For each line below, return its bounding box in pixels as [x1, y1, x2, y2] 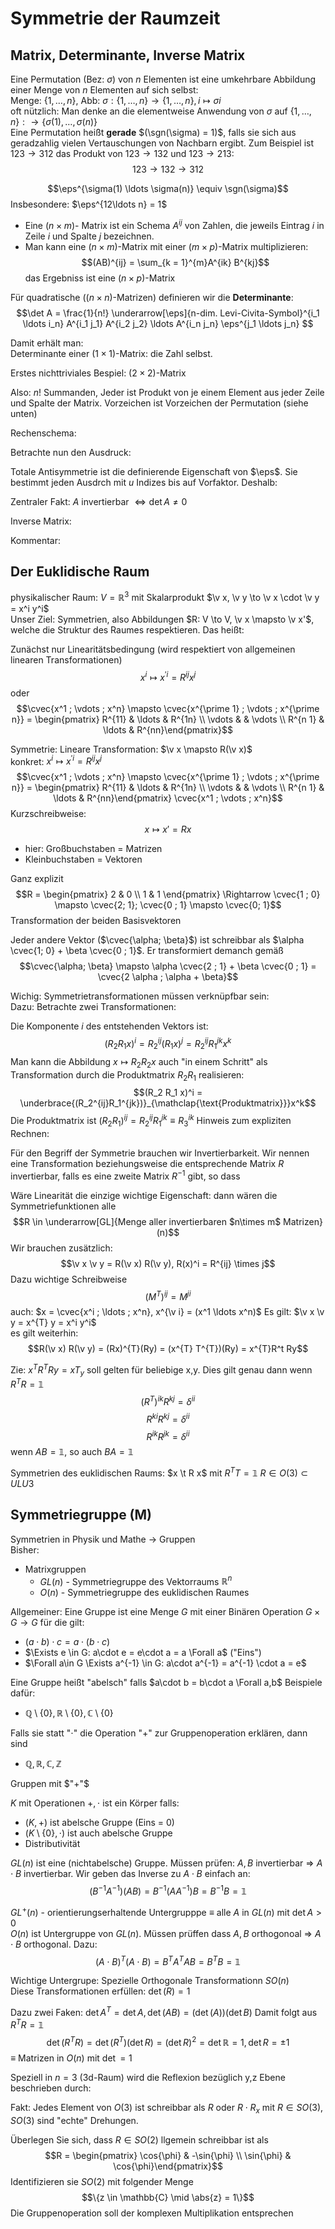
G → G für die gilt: [10, 1617, 85, 1629]
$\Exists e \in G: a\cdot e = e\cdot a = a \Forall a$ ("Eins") [24, 1647, 262, 1659]
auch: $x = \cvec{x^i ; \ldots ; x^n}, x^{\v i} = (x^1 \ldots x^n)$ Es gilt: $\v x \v [10, 1306, 325, 1318]
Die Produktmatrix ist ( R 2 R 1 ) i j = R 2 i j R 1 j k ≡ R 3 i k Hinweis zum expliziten [10, 1113, 292, 1129]
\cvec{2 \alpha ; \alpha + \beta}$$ [97, 971, 239, 983]
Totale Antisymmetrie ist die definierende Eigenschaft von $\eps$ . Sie [10, 465, 298, 477]
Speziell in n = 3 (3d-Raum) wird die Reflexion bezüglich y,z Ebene [10, 2072, 286, 2084]
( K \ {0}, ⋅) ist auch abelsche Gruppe [24, 1827, 173, 1839]
